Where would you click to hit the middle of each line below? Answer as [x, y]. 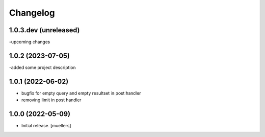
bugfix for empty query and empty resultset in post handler [81, 93]
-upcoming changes [29, 42]
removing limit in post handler [51, 100]
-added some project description [42, 67]
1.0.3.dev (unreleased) [44, 30]
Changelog [32, 13]
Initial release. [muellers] [46, 126]
